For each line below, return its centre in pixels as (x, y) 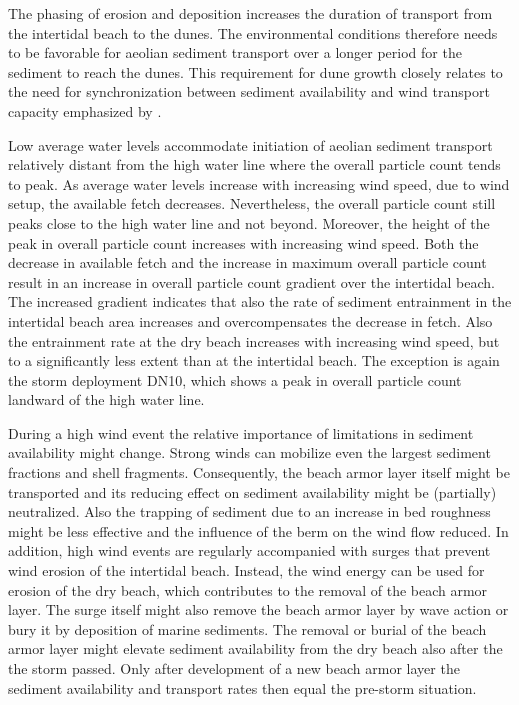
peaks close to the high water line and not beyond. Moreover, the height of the (249, 222)
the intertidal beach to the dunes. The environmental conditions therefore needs (253, 32)
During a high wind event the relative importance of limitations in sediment (241, 432)
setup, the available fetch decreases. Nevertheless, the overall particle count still (252, 203)
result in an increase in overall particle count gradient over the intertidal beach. (251, 281)
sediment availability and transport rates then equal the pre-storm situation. (242, 687)
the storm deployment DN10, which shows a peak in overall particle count (235, 379)
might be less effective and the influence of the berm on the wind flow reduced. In (258, 530)
